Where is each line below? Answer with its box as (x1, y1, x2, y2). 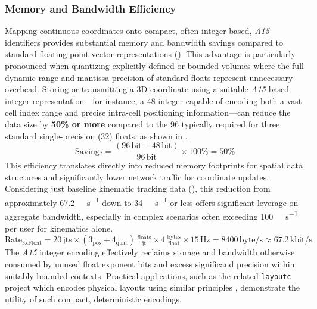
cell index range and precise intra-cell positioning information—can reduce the (5, 106, 291, 118)
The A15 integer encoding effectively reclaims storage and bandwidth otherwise (5, 246, 295, 258)
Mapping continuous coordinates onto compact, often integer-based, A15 (5, 24, 269, 37)
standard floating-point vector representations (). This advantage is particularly (5, 48, 296, 60)
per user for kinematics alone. (5, 221, 113, 234)
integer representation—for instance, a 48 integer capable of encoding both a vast (5, 94, 302, 107)
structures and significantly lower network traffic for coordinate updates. (5, 170, 269, 183)
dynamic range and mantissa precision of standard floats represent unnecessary (5, 71, 293, 83)
